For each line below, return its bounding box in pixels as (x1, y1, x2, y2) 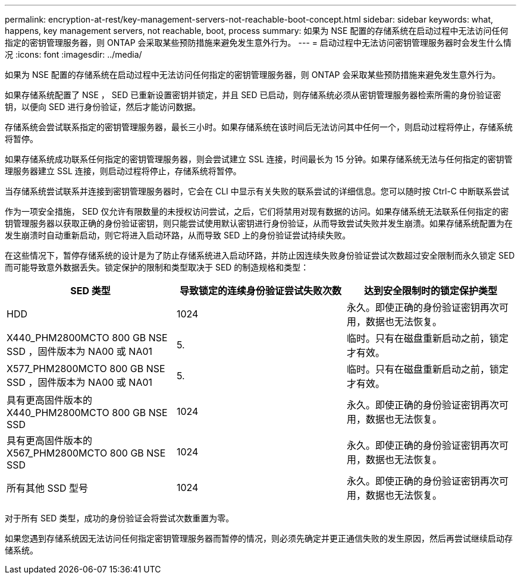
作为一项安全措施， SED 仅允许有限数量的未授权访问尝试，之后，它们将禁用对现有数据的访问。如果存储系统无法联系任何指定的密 (5, 206, 509, 216)
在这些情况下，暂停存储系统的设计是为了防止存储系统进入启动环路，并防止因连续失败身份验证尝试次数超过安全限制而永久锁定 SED (5, 250, 515, 260)
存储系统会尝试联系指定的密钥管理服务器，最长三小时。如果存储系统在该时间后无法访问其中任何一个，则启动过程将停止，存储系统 (5, 122, 513, 132)
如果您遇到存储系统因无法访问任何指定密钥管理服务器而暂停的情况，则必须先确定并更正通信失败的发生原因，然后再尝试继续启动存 (5, 533, 513, 543)
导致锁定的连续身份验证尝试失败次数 (179, 285, 341, 297)
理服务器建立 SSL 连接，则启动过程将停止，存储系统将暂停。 (5, 166, 241, 176)
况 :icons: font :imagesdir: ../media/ (5, 49, 142, 59)
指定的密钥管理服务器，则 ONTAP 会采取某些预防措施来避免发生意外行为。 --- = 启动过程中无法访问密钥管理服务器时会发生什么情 (5, 37, 511, 48)
